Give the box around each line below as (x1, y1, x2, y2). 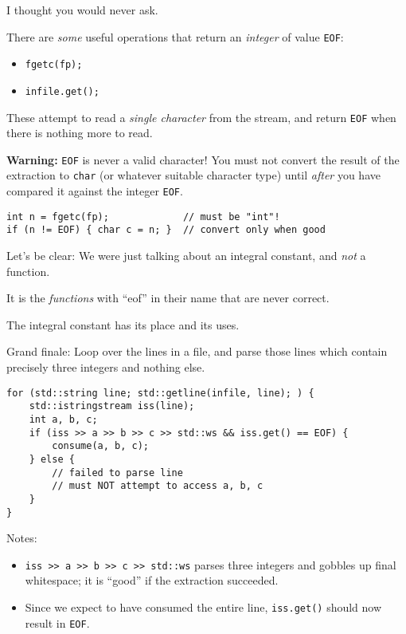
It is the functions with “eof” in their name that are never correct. (6, 289, 330, 306)
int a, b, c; (29, 413, 98, 425)
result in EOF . (25, 614, 90, 631)
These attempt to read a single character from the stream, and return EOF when (6, 108, 396, 125)
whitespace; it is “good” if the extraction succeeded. (25, 572, 279, 589)
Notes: (6, 530, 37, 546)
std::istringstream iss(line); (29, 400, 195, 412)
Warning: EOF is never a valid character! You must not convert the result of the (6, 151, 400, 167)
